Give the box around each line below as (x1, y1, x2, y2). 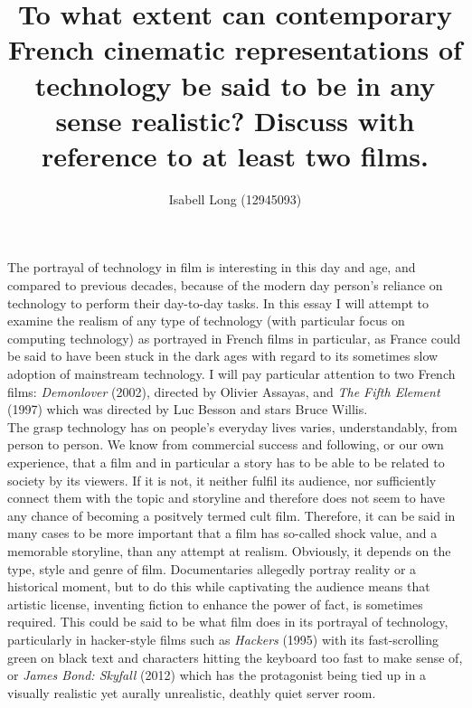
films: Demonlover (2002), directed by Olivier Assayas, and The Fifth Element (7, 382, 440, 401)
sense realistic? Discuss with (55, 101, 415, 138)
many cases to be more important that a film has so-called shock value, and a (7, 524, 438, 543)
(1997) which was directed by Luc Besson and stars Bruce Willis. (7, 400, 368, 419)
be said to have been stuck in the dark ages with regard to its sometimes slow (7, 346, 439, 365)
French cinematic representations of (8, 31, 462, 68)
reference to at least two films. (42, 137, 429, 174)
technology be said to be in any (34, 66, 436, 103)
